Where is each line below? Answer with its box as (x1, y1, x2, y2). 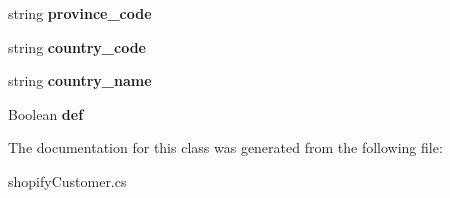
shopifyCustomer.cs (8, 170, 127, 191)
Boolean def (8, 103, 84, 124)
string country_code (8, 36, 146, 57)
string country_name (8, 70, 152, 91)
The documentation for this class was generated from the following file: (8, 137, 443, 158)
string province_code (8, 3, 152, 23)
